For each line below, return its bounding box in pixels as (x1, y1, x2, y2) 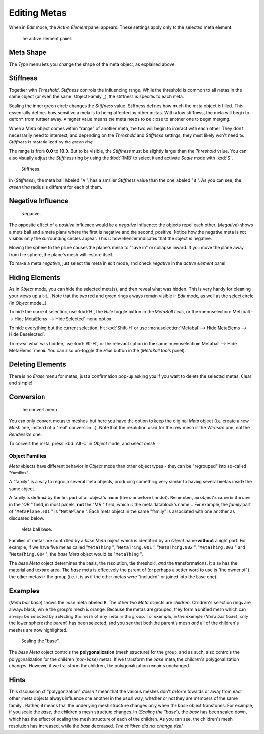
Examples (9, 587, 40, 595)
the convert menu (21, 406, 57, 412)
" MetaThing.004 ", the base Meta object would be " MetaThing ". (9, 551, 143, 557)
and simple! (9, 380, 33, 386)
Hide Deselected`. (9, 331, 45, 337)
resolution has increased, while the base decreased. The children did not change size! (9, 723, 183, 729)
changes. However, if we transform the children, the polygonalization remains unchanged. (9, 663, 191, 669)
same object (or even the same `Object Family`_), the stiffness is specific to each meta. (9, 94, 184, 100)
